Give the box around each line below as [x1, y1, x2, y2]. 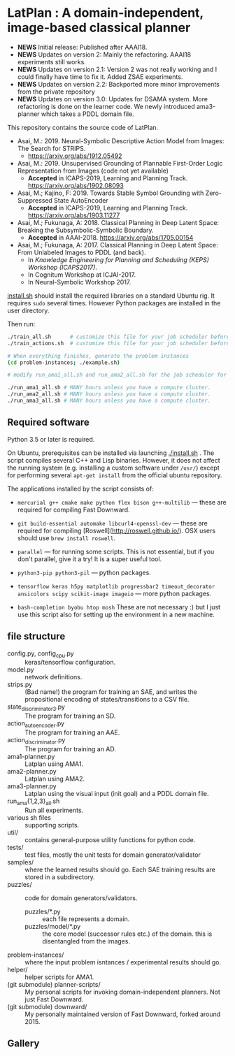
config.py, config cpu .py [7, 649, 75, 659]
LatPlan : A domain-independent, [7, 5, 204, 21]
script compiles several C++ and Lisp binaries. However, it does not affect [7, 456, 220, 464]
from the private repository [17, 87, 96, 96]
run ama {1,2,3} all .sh [7, 797, 60, 807]
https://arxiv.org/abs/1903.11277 [27, 211, 120, 219]
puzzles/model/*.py [24, 922, 81, 930]
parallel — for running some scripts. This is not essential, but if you [17, 547, 215, 556]
